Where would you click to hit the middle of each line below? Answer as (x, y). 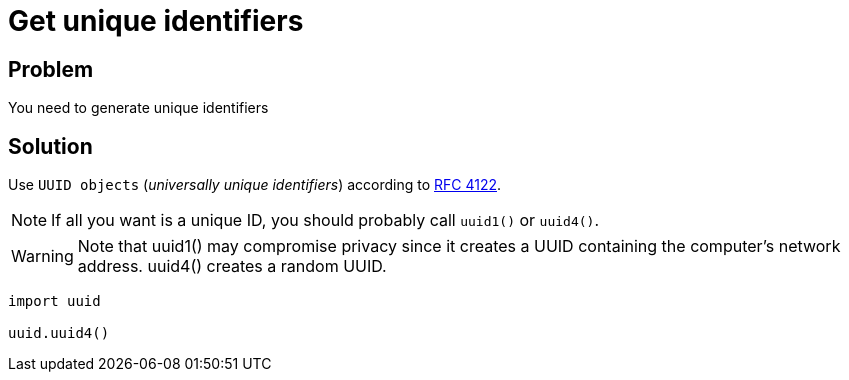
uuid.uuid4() (59, 333)
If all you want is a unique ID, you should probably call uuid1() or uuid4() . (325, 220)
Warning (42, 256)
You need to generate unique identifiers (138, 108)
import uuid (54, 301)
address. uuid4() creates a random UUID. (232, 266)
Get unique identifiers (156, 21)
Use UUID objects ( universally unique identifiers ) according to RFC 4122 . (255, 185)
